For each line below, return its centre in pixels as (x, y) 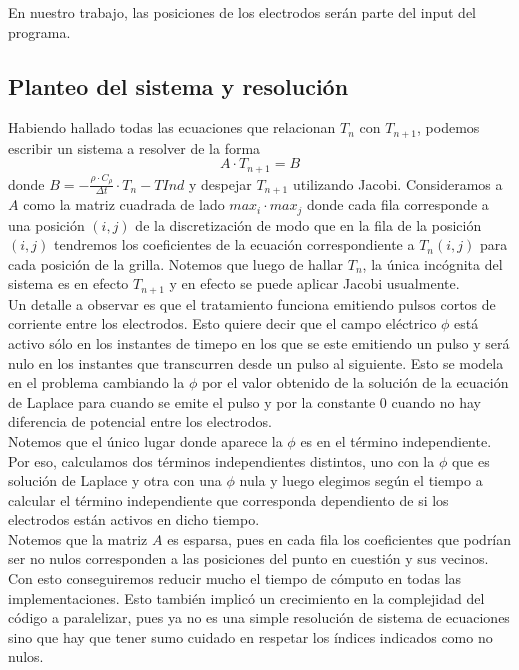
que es (470, 460)
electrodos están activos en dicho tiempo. (134, 519)
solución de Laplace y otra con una (115, 480)
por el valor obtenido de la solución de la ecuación (355, 382)
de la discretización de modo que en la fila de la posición (308, 224)
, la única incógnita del (432, 263)
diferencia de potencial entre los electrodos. (140, 421)
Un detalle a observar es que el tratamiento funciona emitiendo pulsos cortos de (252, 303)
